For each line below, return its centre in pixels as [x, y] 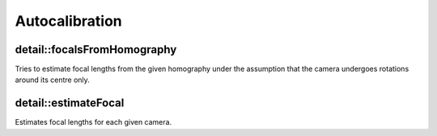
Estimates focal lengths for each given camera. [93, 122]
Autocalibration [69, 21]
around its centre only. [53, 80]
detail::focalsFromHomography [96, 49]
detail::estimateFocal [70, 103]
